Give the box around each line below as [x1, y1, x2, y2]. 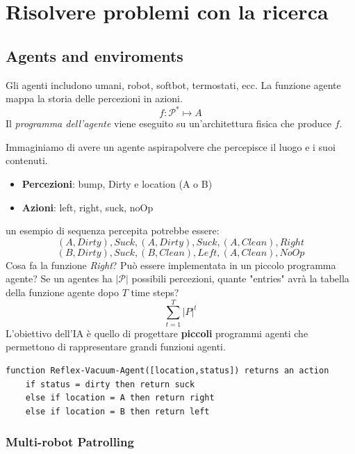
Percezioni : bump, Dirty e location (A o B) [22, 177, 213, 191]
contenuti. [6, 153, 48, 168]
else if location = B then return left [25, 406, 210, 416]
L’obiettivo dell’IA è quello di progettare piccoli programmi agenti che [6, 325, 308, 340]
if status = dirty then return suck [25, 379, 195, 389]
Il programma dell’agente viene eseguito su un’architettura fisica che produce [6, 116, 332, 131]
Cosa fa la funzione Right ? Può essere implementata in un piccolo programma [6, 257, 336, 272]
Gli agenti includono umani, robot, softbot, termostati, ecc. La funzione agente [6, 77, 341, 92]
